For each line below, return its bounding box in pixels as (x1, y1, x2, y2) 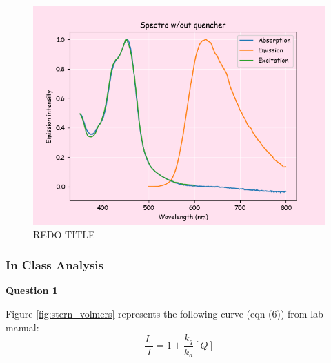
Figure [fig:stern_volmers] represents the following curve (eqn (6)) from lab (6, 307, 323, 320)
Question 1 (6, 283, 58, 298)
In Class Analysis (6, 256, 103, 273)
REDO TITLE (33, 227, 95, 241)
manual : (6, 320, 39, 334)
